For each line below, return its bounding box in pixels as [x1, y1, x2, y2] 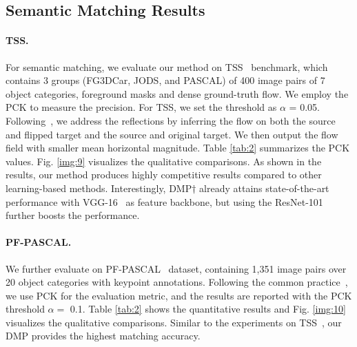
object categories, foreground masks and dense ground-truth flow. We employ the [6, 86, 349, 101]
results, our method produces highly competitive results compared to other [6, 167, 322, 182]
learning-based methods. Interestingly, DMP [6, 180, 192, 195]
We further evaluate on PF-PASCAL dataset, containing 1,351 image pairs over [6, 261, 347, 275]
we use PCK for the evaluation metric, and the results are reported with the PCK [6, 288, 352, 302]
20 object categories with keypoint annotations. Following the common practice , [6, 275, 348, 289]
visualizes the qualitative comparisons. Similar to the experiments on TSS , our [6, 315, 342, 329]
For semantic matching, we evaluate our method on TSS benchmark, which [6, 59, 328, 74]
